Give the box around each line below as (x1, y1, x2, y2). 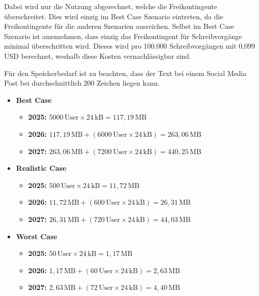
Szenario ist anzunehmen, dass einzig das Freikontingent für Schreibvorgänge (4, 30, 242, 41)
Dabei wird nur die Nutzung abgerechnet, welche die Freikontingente (4, 1, 217, 11)
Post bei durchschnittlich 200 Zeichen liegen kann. (4, 78, 160, 88)
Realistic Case (16, 163, 66, 173)
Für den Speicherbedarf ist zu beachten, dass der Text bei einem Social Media (4, 67, 247, 78)
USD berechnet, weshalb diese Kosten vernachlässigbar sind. (4, 50, 192, 61)
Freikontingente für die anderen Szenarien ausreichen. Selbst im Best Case (4, 21, 234, 31)
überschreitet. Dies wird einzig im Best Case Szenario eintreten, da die (4, 11, 224, 21)
